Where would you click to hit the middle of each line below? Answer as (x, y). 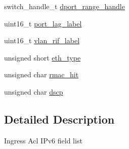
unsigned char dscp (34, 91)
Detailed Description (59, 119)
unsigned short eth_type (42, 57)
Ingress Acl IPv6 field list (43, 140)
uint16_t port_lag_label (43, 23)
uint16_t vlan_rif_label (42, 40)
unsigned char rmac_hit (41, 74)
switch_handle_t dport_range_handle (64, 6)
